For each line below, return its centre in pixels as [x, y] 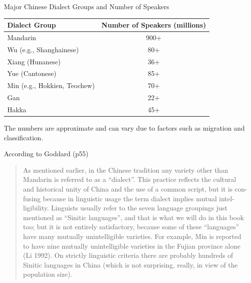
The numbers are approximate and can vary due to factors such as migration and [124, 128]
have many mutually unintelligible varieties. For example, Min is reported [132, 236]
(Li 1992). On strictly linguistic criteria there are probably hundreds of [128, 255]
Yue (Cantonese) [32, 73]
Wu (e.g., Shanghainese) [43, 49]
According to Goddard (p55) [46, 154]
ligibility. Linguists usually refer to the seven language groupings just [125, 208]
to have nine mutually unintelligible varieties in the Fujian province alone [132, 246]
